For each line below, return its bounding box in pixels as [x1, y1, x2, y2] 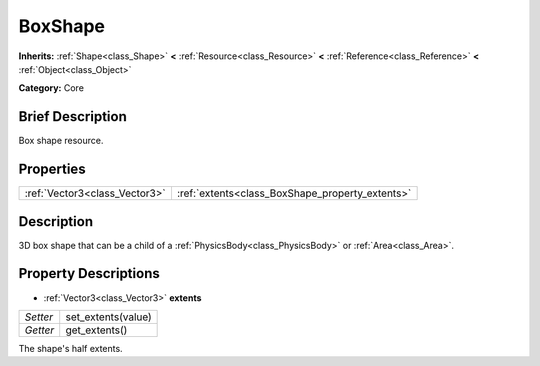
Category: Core [18, 82, 85, 94]
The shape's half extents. [18, 342, 124, 354]
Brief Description [18, 108, 127, 125]
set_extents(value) [65, 310, 152, 324]
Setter [24, 310, 54, 324]
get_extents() [65, 323, 128, 337]
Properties [18, 161, 86, 178]
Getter [24, 323, 55, 337]
